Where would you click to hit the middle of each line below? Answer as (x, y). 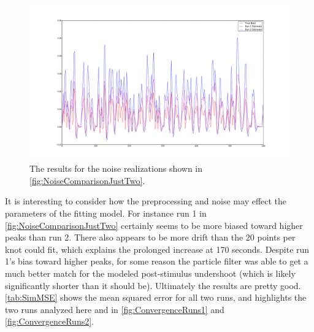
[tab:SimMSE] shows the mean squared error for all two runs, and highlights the (156, 297)
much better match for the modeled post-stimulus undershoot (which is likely (150, 273)
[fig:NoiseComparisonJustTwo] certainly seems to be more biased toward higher (154, 225)
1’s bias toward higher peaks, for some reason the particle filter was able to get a (157, 261)
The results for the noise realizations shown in (116, 168)
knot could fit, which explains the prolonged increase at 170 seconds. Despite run (157, 249)
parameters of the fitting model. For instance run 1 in (106, 213)
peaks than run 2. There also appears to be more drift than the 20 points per (150, 237)
